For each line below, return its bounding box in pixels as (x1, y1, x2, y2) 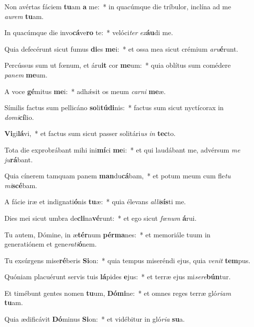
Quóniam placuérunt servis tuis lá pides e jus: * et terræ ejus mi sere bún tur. (4, 271, 231, 282)
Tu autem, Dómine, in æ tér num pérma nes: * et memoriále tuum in (4, 229, 211, 239)
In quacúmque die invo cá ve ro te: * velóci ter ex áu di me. (4, 27, 173, 38)
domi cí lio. (4, 112, 34, 122)
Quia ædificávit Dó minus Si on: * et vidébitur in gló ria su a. (4, 314, 185, 324)
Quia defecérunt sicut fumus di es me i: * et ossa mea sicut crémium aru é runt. (4, 43, 238, 54)
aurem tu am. (4, 11, 44, 21)
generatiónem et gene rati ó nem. (4, 239, 97, 249)
